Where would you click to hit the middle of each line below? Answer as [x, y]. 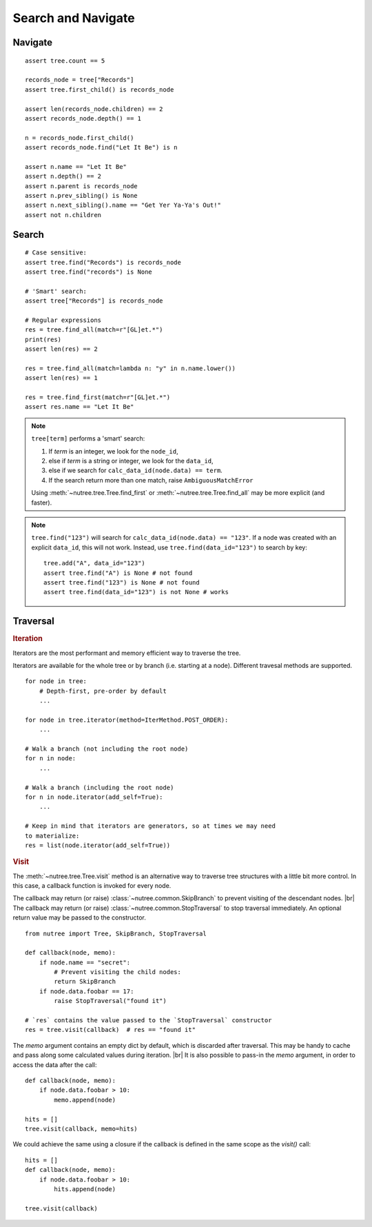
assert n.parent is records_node [81, 186]
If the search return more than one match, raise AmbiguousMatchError [151, 480]
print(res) [43, 339]
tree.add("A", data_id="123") [95, 563]
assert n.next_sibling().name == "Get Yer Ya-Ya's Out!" [123, 205]
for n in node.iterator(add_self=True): [94, 797]
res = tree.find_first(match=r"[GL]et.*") [98, 397]
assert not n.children [63, 215]
